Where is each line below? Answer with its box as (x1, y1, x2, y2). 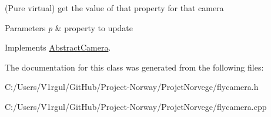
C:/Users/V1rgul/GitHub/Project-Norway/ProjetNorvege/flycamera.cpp (5, 100, 267, 112)
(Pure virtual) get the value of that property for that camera (5, 2, 224, 14)
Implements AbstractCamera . (5, 41, 111, 54)
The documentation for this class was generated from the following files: (5, 61, 264, 73)
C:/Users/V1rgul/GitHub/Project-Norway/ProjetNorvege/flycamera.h (5, 81, 259, 93)
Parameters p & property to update (5, 21, 133, 34)
